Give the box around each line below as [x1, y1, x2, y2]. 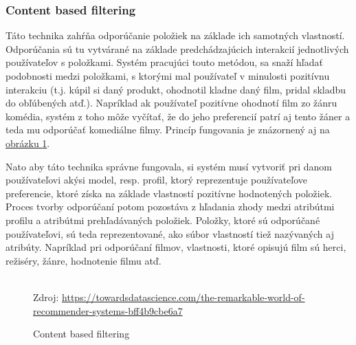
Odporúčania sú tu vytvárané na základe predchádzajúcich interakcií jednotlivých [5, 41, 349, 56]
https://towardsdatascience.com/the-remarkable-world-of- [62, 289, 305, 304]
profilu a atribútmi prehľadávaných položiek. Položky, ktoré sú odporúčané [5, 212, 320, 227]
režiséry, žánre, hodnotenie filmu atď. [5, 253, 162, 267]
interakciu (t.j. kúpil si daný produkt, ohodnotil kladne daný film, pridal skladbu [5, 82, 346, 96]
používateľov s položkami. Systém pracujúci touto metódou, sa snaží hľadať [5, 55, 323, 69]
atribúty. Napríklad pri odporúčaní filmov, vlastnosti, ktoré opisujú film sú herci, [5, 240, 346, 254]
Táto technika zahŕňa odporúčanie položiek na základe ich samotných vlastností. [5, 28, 345, 43]
